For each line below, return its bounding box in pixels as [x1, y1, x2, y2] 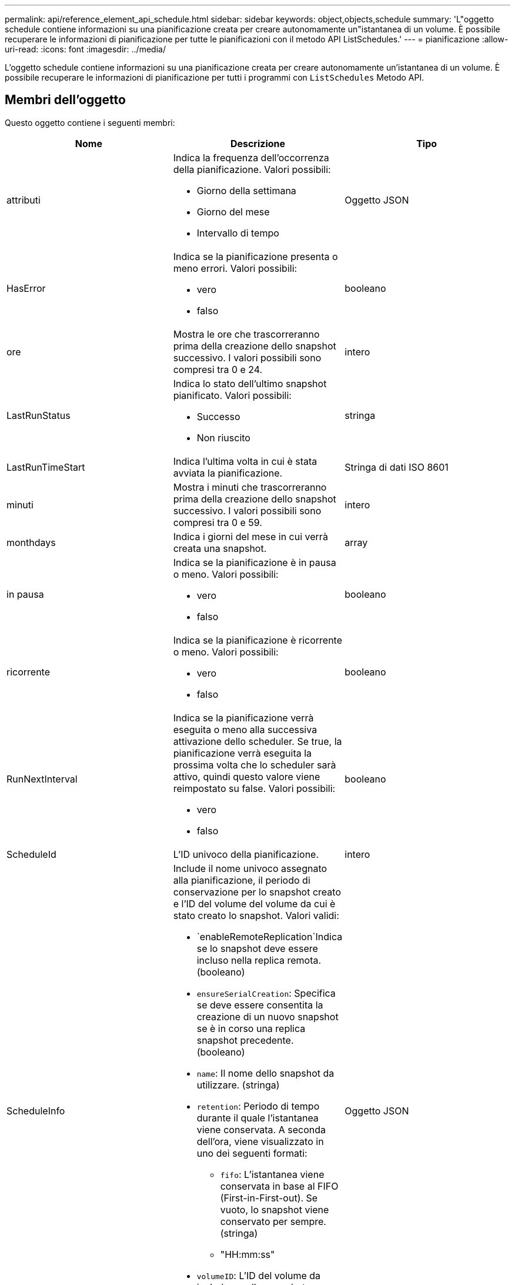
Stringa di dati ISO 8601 [345, 461, 449, 473]
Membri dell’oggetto [5, 92, 126, 108]
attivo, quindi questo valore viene [173, 770, 320, 783]
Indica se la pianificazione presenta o [173, 250, 338, 262]
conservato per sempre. [220, 1215, 326, 1227]
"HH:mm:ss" [220, 1248, 275, 1260]
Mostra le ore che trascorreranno [173, 328, 320, 340]
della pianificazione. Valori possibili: [173, 163, 331, 175]
